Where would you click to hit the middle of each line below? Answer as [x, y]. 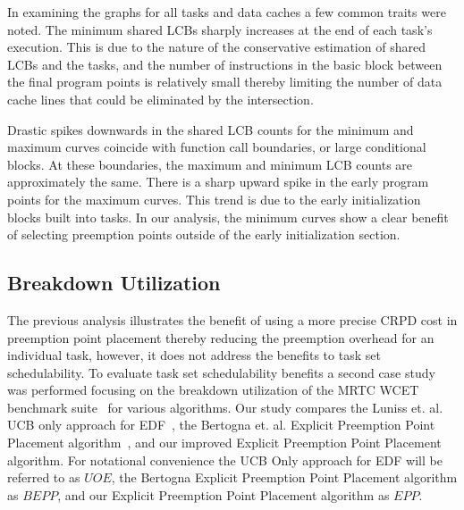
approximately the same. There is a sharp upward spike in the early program [218, 182]
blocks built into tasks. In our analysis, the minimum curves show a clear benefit [228, 217]
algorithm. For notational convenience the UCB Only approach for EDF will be [225, 460]
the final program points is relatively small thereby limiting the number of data [225, 82]
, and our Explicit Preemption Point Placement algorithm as [224, 494]
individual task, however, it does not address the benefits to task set [194, 355]
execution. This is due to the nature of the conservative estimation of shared [216, 47]
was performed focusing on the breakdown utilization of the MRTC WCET [213, 390]
